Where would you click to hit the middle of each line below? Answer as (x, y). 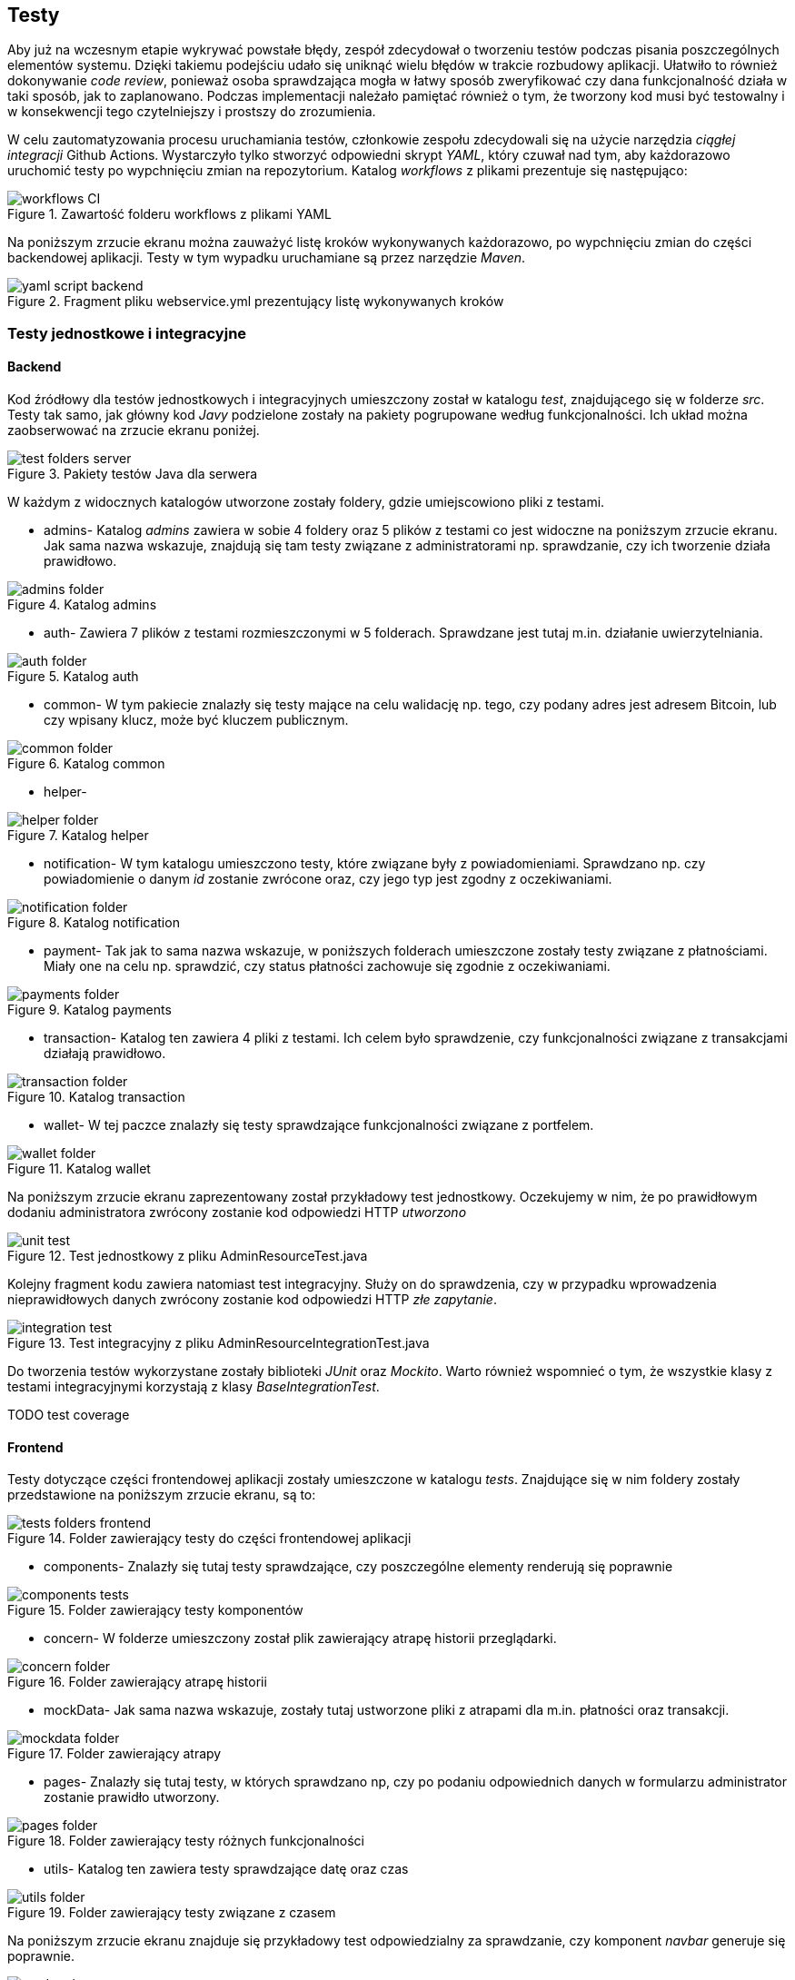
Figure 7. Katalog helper (78, 836)
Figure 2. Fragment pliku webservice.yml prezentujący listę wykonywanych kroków (256, 302)
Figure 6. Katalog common (86, 764)
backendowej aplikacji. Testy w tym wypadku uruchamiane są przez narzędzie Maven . (267, 258)
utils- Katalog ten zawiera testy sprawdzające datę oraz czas (226, 1869)
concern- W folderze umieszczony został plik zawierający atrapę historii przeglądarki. (300, 1638)
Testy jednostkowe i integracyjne (127, 333)
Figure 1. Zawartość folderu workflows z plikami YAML (169, 214)
